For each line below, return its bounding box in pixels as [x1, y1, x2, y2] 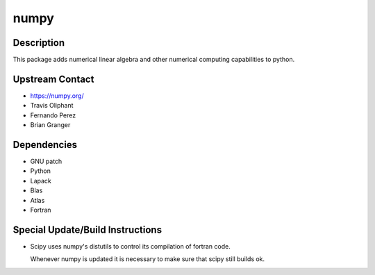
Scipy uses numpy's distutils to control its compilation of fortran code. [30, 242, 231, 250]
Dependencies [12, 139, 78, 151]
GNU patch [30, 157, 62, 166]
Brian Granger [30, 121, 71, 129]
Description [12, 37, 65, 49]
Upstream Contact [12, 73, 94, 85]
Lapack [30, 176, 52, 185]
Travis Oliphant [30, 101, 74, 110]
